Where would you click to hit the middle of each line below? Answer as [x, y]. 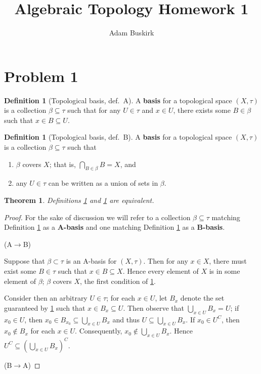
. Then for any [166, 261]
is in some [225, 271]
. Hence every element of [161, 271]
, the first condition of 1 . [118, 281]
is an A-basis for [91, 261]
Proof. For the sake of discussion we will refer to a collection [97, 217]
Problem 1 [41, 76]
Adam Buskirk [132, 33]
